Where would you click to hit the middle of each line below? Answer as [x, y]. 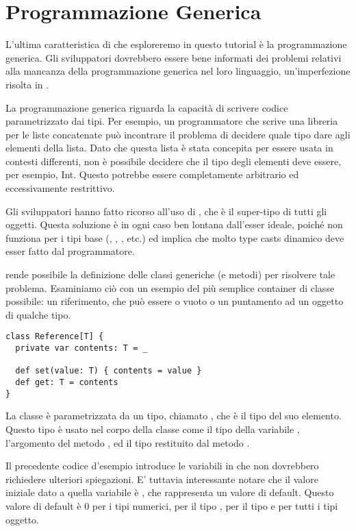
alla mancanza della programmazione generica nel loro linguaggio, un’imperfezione [178, 71]
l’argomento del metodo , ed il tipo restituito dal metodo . [128, 442]
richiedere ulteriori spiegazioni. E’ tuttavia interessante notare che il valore [162, 479]
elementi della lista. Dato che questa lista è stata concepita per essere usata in [169, 148]
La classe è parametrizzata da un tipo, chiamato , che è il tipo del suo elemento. [174, 416]
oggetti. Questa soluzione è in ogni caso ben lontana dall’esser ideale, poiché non [174, 224]
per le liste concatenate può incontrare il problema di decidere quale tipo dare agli [178, 134]
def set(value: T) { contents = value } [109, 371]
